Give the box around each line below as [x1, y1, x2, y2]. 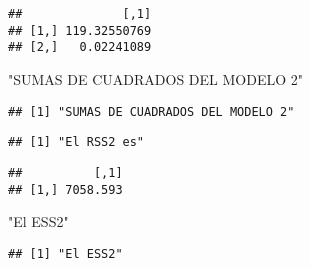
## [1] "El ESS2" [8, 246, 123, 261]
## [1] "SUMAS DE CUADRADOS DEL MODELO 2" [8, 104, 295, 119]
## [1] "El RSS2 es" [8, 135, 145, 150]
